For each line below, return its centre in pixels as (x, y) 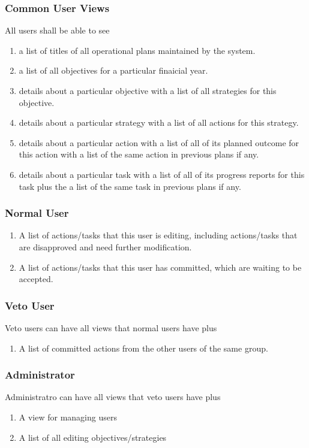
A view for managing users (68, 417)
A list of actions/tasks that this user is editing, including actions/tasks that (158, 235)
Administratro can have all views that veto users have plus (113, 397)
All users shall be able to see (57, 30)
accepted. (36, 279)
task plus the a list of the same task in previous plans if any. (130, 186)
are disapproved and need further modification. (105, 246)
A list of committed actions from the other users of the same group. (143, 348)
